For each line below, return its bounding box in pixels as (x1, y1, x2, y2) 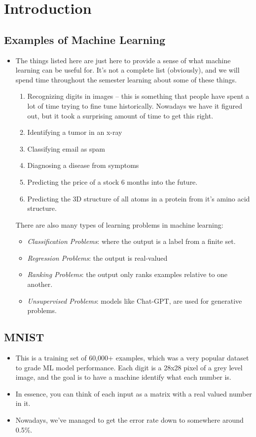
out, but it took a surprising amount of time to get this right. (27, 110, 214, 120)
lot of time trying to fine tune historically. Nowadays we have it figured (27, 100, 243, 111)
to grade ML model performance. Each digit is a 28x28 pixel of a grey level (15, 362, 243, 372)
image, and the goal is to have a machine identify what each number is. (15, 372, 231, 382)
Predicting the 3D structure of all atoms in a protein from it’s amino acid (27, 193, 250, 203)
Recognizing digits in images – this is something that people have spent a (27, 91, 249, 101)
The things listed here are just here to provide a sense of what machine (15, 55, 231, 65)
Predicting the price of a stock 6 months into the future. (27, 176, 198, 187)
